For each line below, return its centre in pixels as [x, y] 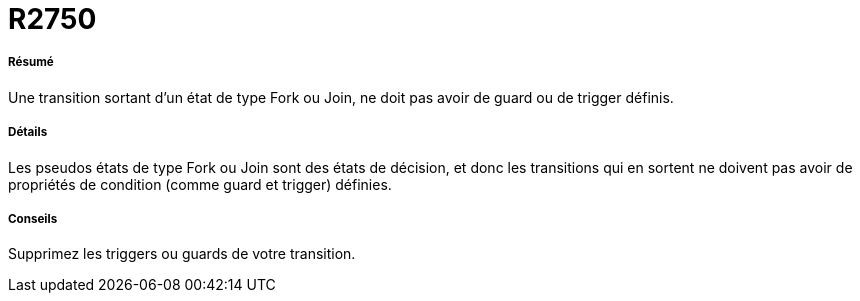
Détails [28, 132]
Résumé [31, 62]
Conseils [33, 218]
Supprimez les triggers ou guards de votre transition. [182, 254]
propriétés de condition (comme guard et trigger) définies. [200, 184]
